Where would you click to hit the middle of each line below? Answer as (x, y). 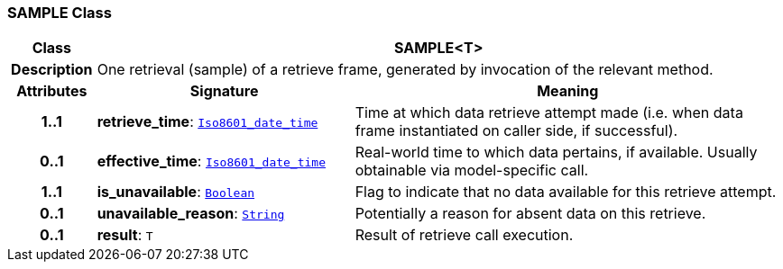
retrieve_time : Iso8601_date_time (207, 122)
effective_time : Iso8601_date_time (212, 161)
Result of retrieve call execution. (464, 235)
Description (52, 70)
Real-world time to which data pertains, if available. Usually (556, 152)
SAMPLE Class (60, 13)
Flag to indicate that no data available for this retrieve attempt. (566, 192)
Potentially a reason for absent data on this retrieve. (530, 214)
